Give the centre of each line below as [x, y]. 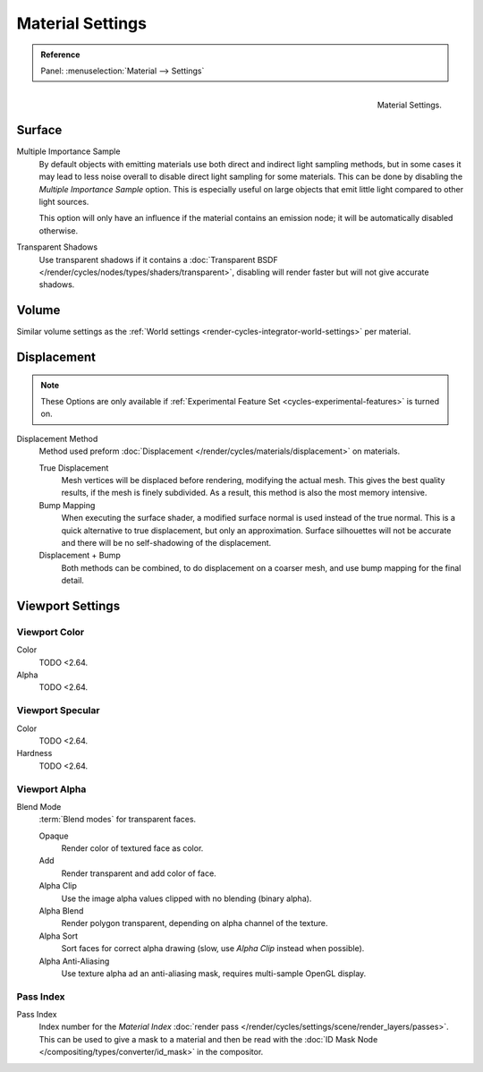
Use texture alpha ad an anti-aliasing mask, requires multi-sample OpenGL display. [214, 973]
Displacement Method [57, 438]
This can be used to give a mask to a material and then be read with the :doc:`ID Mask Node [208, 1039]
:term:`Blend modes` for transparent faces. [118, 820]
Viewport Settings [68, 605]
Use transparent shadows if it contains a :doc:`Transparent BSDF [158, 259]
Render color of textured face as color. [132, 848]
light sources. [64, 201]
